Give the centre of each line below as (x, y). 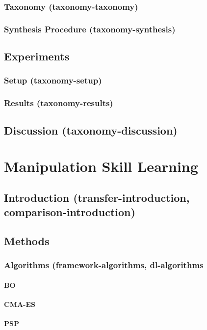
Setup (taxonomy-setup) (53, 80)
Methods (27, 240)
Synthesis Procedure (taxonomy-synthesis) (90, 29)
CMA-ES (20, 304)
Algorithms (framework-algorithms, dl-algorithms (104, 265)
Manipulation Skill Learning (101, 166)
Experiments (37, 56)
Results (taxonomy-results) (59, 103)
